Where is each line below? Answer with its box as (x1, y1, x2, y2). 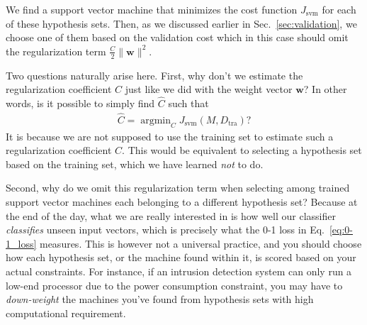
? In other (303, 82, 347, 97)
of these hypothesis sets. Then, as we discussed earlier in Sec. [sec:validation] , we (6, 16, 357, 31)
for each (322, 2, 356, 16)
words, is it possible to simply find (6, 96, 155, 111)
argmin (140, 115, 171, 126)
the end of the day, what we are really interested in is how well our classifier (6, 208, 336, 223)
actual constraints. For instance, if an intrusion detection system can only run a (6, 264, 352, 278)
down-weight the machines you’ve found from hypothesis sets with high (6, 292, 314, 307)
